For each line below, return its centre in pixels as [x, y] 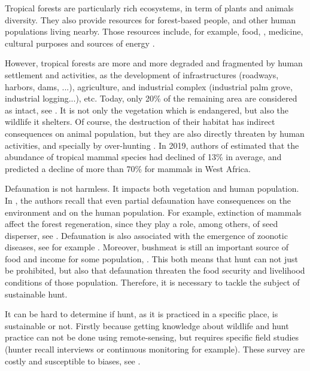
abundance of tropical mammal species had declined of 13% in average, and [143, 157]
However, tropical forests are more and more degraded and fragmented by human [154, 63]
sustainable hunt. [36, 294]
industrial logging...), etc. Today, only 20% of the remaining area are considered [151, 98]
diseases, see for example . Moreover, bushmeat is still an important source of [147, 247]
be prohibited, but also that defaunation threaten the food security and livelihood [155, 270]
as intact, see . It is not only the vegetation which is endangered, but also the [147, 110]
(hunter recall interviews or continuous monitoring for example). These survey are [155, 349]
